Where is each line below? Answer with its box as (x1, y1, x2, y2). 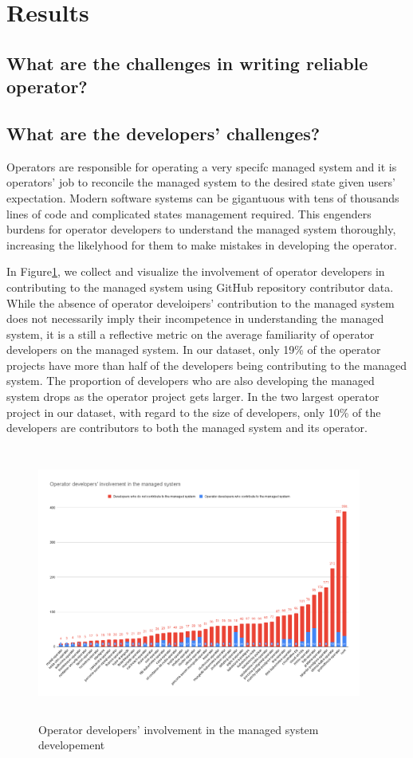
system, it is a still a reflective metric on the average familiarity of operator (6, 325, 375, 342)
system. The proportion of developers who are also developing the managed (6, 372, 375, 389)
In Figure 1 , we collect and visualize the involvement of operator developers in (6, 263, 385, 280)
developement (38, 736, 105, 753)
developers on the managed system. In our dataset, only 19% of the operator (6, 341, 381, 358)
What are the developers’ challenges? (6, 120, 321, 145)
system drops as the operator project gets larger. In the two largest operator (6, 388, 380, 405)
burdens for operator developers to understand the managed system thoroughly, (6, 221, 396, 238)
